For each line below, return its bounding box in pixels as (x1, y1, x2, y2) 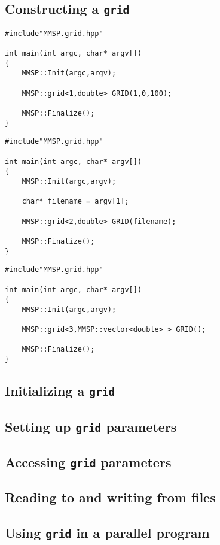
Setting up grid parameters (5, 417, 177, 435)
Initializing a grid (5, 381, 115, 400)
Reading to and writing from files (5, 488, 216, 507)
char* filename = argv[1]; (22, 197, 129, 206)
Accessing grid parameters (5, 452, 172, 471)
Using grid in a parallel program (5, 523, 210, 542)
